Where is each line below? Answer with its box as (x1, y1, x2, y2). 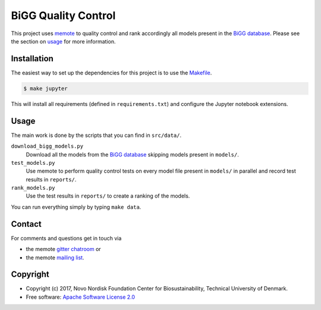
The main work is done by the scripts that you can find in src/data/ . (11, 131, 182, 139)
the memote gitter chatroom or (26, 246, 101, 253)
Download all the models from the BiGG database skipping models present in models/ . (26, 151, 239, 158)
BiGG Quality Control (11, 9, 116, 22)
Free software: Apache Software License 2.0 (26, 293, 136, 300)
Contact (11, 219, 42, 229)
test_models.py (11, 159, 56, 166)
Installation (11, 54, 53, 64)
